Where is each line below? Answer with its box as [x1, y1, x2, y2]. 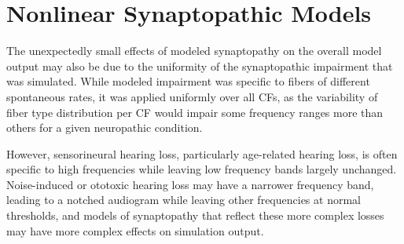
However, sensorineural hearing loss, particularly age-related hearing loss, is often [6, 145, 398, 162]
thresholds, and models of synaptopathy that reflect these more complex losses [6, 207, 384, 224]
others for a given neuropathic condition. [6, 119, 203, 136]
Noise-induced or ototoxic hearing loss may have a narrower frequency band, [6, 176, 374, 192]
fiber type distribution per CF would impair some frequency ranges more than [6, 104, 384, 120]
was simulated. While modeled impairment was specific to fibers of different [6, 73, 370, 89]
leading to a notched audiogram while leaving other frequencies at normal [6, 191, 361, 208]
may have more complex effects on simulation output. [6, 222, 264, 239]
